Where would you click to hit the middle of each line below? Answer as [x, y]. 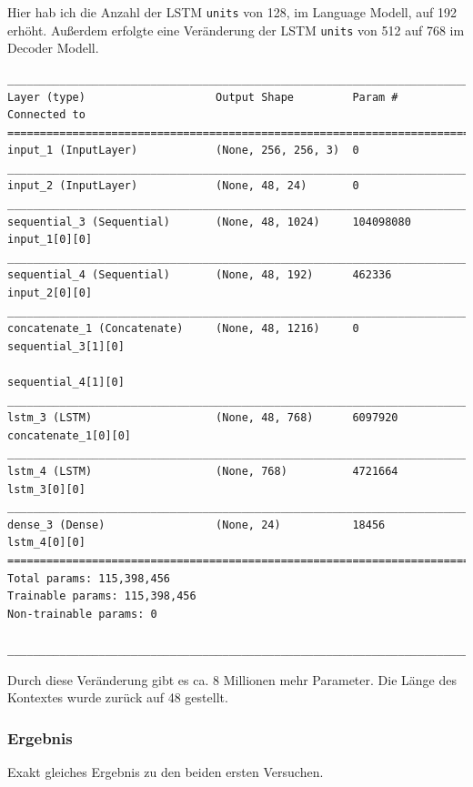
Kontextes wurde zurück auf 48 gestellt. [118, 697]
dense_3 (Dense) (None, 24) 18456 [196, 525]
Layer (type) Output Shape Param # [203, 97]
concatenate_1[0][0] [70, 435]
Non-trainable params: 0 [82, 614]
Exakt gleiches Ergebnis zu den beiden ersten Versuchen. [166, 771]
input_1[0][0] [50, 240]
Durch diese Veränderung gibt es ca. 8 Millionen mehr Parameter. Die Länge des [232, 679]
